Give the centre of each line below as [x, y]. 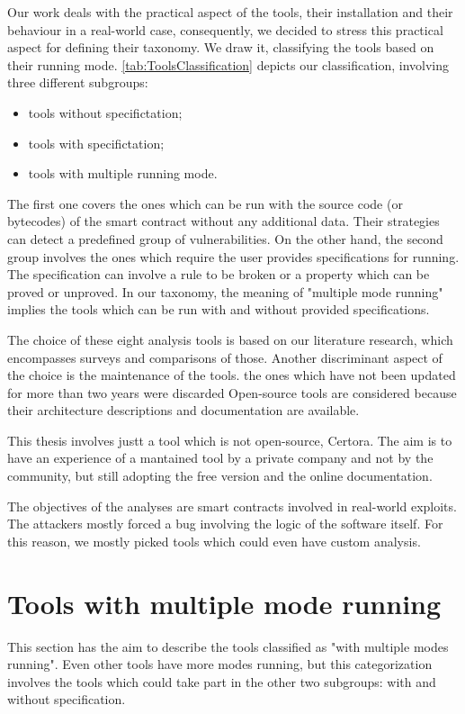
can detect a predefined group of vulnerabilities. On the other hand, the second [225, 238]
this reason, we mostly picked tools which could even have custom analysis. [214, 541]
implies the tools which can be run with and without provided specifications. [219, 309]
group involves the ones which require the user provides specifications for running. [233, 256]
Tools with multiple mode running [224, 603]
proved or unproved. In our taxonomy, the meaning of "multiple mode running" [225, 291]
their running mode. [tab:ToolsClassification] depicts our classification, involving [228, 64]
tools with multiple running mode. [123, 173]
